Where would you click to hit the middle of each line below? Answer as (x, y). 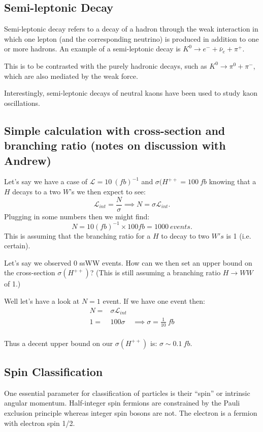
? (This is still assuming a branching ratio (155, 272)
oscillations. (22, 103)
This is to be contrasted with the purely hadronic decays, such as (106, 65)
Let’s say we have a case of (46, 181)
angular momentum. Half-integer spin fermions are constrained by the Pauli (122, 403)
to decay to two (185, 235)
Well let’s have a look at (42, 301)
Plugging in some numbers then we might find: (77, 216)
